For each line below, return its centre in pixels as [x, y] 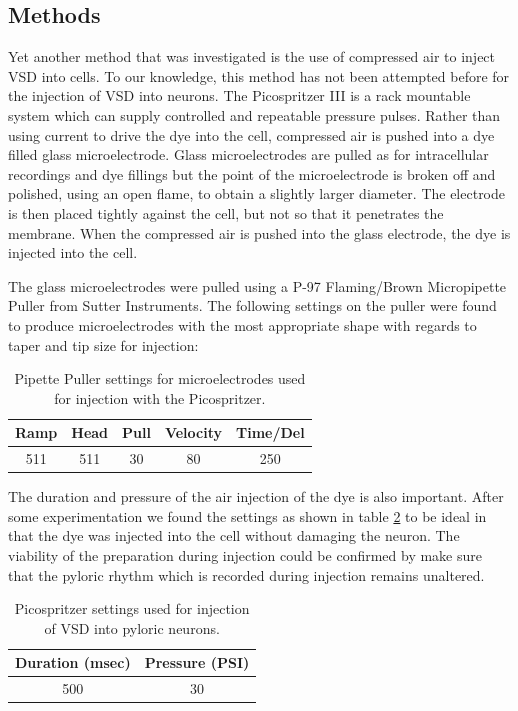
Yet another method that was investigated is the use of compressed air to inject [252, 56]
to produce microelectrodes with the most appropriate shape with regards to [242, 324]
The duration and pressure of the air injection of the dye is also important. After [256, 496]
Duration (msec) [73, 662]
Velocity [193, 432]
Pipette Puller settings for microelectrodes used [160, 378]
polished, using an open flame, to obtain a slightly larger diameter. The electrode [257, 193]
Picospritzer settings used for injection [132, 608]
